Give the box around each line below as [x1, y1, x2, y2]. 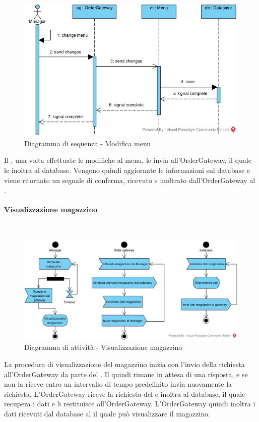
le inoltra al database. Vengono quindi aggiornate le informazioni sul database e [4, 165, 250, 175]
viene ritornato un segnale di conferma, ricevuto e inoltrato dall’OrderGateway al [4, 174, 255, 185]
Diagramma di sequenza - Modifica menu [24, 138, 151, 148]
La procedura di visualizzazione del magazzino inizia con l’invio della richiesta [4, 359, 245, 370]
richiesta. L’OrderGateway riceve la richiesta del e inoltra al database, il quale [4, 388, 245, 399]
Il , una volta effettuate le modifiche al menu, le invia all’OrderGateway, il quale [4, 155, 251, 165]
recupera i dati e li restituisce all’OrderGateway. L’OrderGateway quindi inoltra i [4, 398, 255, 409]
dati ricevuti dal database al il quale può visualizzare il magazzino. [4, 408, 210, 419]
